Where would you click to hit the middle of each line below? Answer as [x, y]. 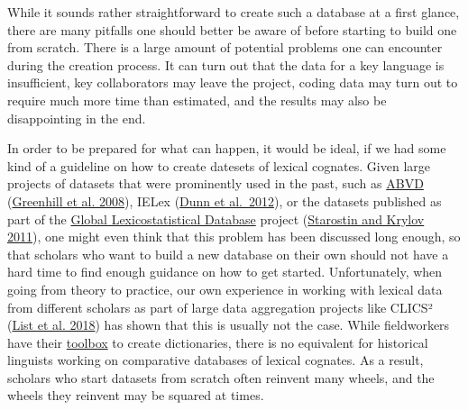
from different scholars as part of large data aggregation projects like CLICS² [220, 307]
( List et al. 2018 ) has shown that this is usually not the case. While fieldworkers [229, 325]
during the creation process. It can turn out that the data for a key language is [226, 64]
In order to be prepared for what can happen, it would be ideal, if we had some [227, 148]
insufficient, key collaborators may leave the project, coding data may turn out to [233, 82]
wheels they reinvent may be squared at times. [136, 395]
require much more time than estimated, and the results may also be [197, 100]
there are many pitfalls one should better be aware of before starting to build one [232, 29]
